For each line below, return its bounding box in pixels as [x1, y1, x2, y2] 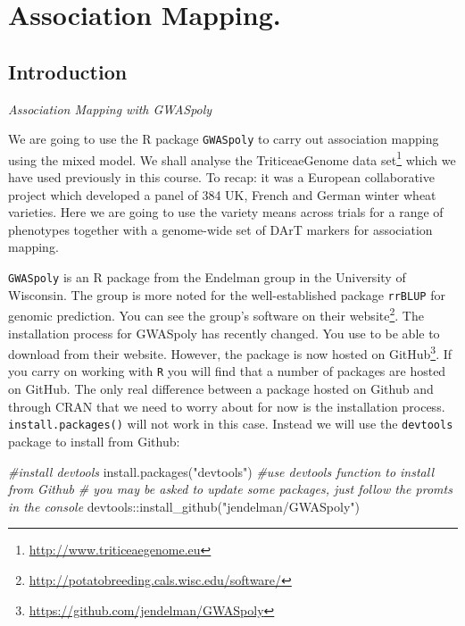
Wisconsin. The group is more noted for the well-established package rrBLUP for [8, 285, 445, 304]
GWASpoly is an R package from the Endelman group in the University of [8, 268, 406, 287]
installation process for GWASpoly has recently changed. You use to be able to [8, 323, 440, 342]
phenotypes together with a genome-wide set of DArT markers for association [8, 220, 433, 238]
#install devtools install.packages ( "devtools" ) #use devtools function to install [8, 462, 435, 480]
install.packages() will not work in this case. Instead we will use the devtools [8, 414, 453, 433]
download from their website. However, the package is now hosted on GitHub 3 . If [8, 342, 453, 363]
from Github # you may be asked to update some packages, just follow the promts [8, 480, 453, 498]
